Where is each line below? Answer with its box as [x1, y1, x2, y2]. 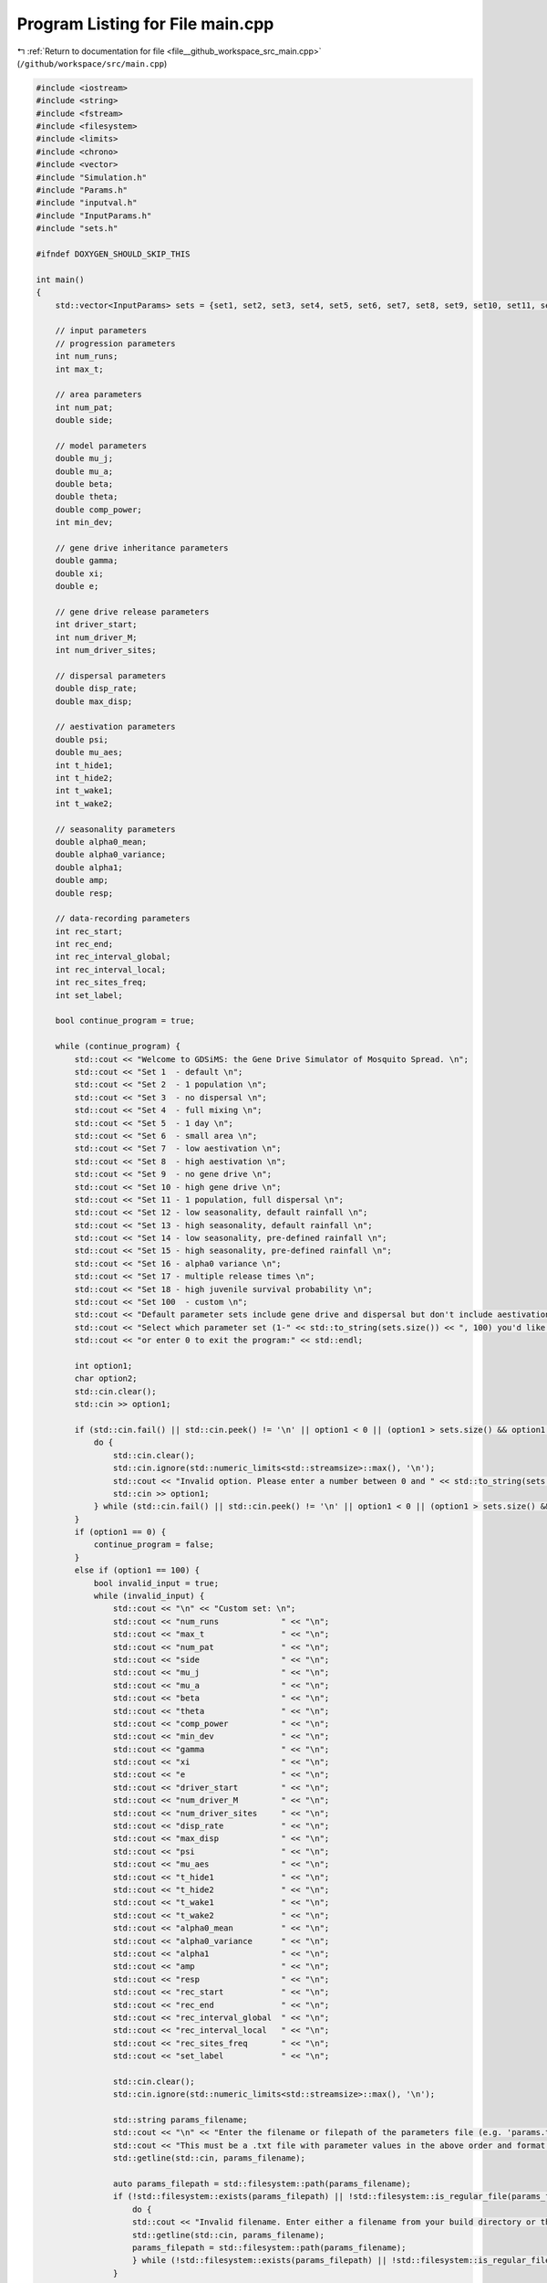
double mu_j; [55, 453, 114, 464]
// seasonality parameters [55, 824, 177, 835]
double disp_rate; [55, 683, 138, 694]
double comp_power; [55, 504, 143, 515]
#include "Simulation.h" [36, 172, 148, 183]
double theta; [55, 491, 119, 502]
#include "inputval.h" [36, 197, 138, 208]
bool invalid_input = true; [93, 1578, 219, 1588]
